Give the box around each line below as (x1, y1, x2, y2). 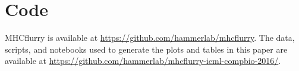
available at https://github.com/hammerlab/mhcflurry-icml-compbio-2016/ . (5, 54, 281, 67)
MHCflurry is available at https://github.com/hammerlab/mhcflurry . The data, (5, 31, 295, 44)
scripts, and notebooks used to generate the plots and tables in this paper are (5, 43, 288, 55)
